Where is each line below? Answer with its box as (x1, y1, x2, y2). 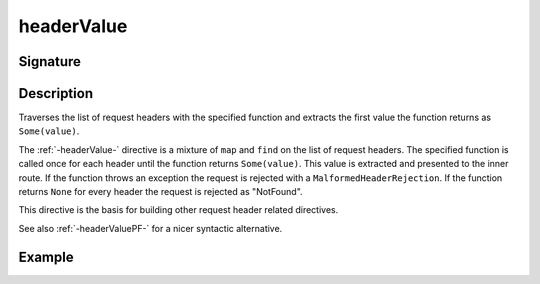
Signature (18, 53, 82, 70)
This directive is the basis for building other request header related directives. (18, 204, 339, 216)
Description (18, 85, 94, 102)
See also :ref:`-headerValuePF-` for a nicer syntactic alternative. (18, 222, 283, 234)
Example (18, 248, 74, 265)
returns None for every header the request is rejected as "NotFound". (18, 186, 304, 198)
